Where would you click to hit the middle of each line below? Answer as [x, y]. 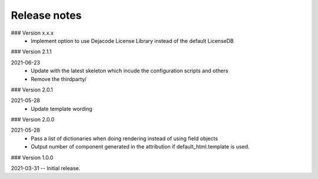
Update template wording [62, 109]
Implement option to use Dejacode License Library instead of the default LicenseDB [132, 40]
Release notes [46, 15]
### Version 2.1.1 [31, 52]
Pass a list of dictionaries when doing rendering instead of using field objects [124, 139]
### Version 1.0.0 [32, 157]
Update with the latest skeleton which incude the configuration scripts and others [130, 71]
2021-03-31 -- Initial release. [46, 168]
